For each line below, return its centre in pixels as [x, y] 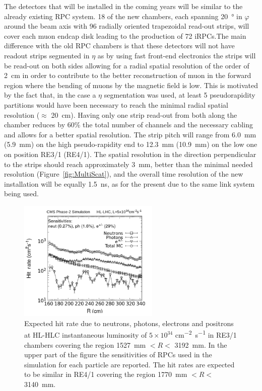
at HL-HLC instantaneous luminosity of [86, 335]
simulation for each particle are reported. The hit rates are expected [129, 364]
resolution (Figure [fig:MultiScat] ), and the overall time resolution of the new [124, 174]
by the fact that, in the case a [50, 95]
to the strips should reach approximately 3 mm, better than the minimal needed [128, 164]
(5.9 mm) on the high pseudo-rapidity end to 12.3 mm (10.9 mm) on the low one [131, 144]
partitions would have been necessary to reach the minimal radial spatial [116, 104]
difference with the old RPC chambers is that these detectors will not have [119, 46]
